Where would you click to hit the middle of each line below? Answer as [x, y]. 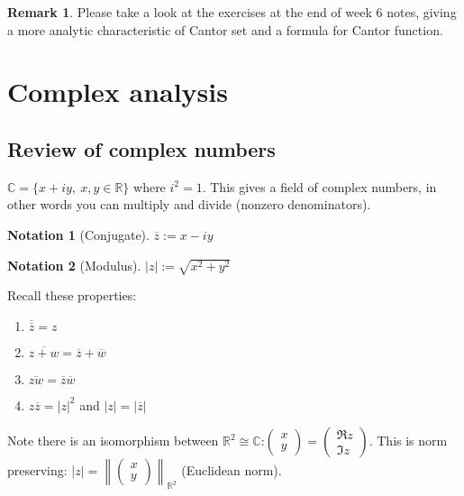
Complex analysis [118, 92]
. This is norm [408, 441]
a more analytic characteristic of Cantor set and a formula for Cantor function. [225, 29]
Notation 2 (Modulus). [74, 265]
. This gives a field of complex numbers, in [319, 186]
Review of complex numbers [141, 148]
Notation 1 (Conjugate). [78, 234]
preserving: [37, 470]
